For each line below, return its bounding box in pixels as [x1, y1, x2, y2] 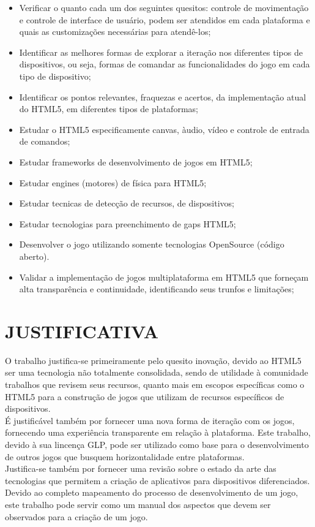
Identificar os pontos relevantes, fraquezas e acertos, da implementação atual [19, 90, 306, 103]
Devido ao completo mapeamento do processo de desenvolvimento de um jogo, [5, 486, 298, 499]
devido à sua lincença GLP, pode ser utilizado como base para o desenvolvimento [5, 438, 309, 450]
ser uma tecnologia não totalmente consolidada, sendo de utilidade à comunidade [5, 366, 308, 379]
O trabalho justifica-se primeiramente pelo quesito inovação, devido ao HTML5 [5, 354, 302, 366]
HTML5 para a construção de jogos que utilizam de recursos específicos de [5, 390, 284, 403]
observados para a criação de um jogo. [5, 510, 148, 523]
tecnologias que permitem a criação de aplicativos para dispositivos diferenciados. [5, 474, 310, 487]
